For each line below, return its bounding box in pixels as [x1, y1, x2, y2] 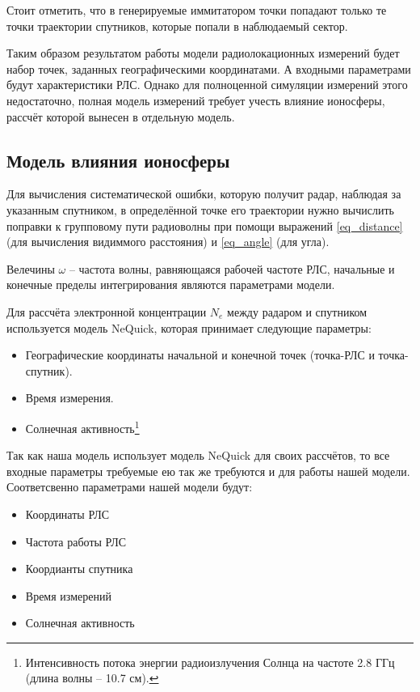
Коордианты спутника [25, 560, 133, 577]
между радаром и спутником [227, 303, 367, 320]
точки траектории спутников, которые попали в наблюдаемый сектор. [6, 17, 348, 34]
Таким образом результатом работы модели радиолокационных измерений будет [6, 45, 400, 62]
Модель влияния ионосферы [6, 147, 230, 172]
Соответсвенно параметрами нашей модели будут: [6, 478, 253, 495]
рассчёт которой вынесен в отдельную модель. [6, 108, 235, 125]
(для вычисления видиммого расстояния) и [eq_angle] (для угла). [6, 233, 330, 250]
